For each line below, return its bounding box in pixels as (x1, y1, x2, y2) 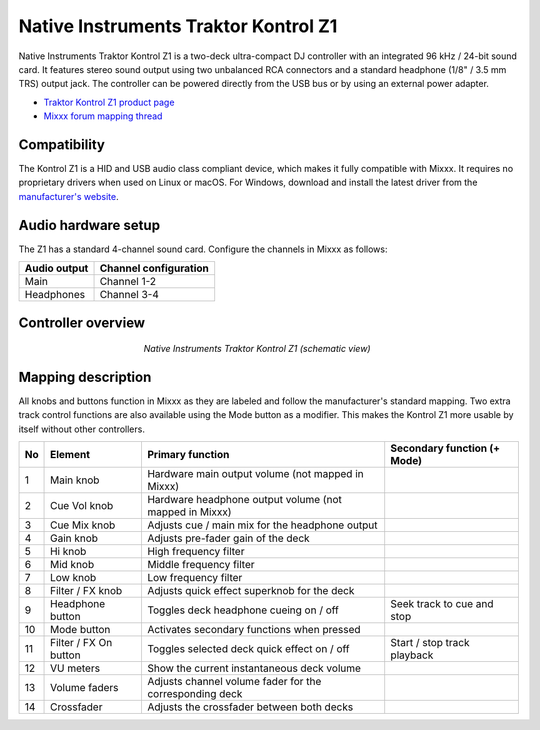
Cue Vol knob (50, 499, 114, 513)
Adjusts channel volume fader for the (146, 675, 322, 689)
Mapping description (18, 368, 152, 385)
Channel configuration (99, 261, 209, 275)
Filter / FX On (50, 636, 113, 650)
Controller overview (18, 314, 145, 331)
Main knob (50, 473, 100, 487)
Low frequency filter (146, 571, 243, 585)
